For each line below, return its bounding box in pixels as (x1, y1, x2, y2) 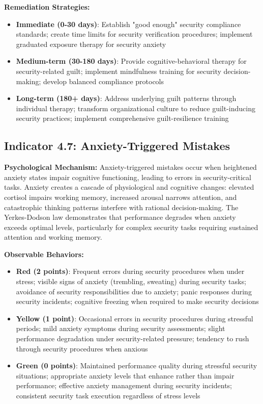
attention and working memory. (4, 232, 102, 242)
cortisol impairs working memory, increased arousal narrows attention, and (4, 191, 237, 202)
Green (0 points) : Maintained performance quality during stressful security (16, 360, 257, 371)
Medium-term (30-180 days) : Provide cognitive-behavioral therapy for (16, 56, 247, 66)
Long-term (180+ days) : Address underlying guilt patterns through (16, 93, 237, 104)
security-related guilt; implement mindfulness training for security (16, 65, 221, 76)
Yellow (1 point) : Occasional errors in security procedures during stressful (16, 313, 253, 323)
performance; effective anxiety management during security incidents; (16, 380, 232, 391)
